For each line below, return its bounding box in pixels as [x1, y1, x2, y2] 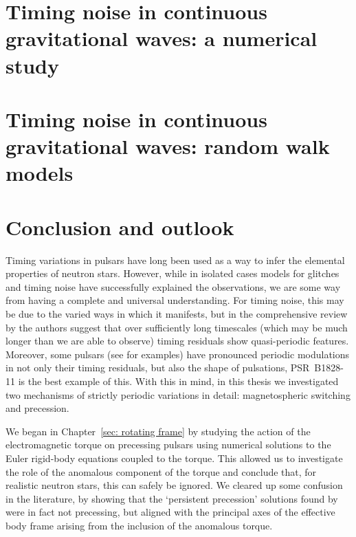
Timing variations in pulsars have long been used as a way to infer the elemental [5, 252, 345, 267]
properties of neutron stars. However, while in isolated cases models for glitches [5, 266, 340, 281]
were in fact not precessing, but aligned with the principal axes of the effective [5, 505, 335, 519]
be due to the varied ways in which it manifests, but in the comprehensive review [5, 307, 348, 320]
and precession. [5, 401, 69, 415]
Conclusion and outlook [5, 212, 234, 241]
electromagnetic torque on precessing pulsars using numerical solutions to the [5, 437, 331, 452]
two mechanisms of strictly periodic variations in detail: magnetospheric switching [5, 387, 351, 402]
